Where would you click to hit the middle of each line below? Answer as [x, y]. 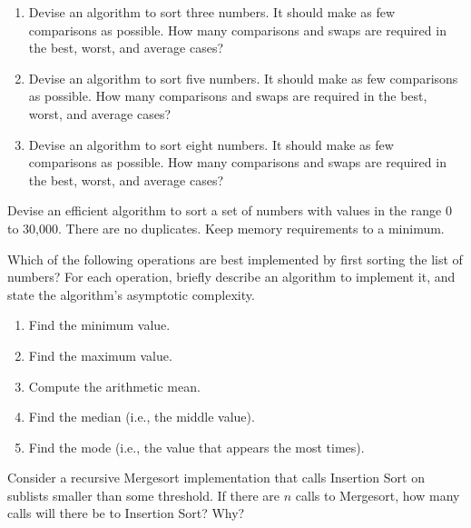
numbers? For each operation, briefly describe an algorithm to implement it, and [231, 277]
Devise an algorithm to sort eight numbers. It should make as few [211, 144]
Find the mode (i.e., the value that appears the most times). [196, 447]
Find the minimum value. [99, 325]
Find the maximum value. [100, 355]
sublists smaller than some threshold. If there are [144, 495]
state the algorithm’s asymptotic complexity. [131, 294]
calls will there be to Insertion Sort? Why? [126, 513]
